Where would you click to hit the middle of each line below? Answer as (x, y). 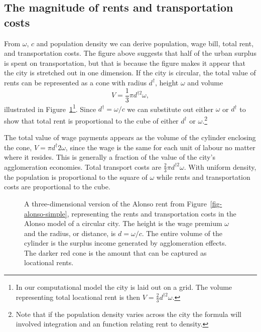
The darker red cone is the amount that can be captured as (115, 252)
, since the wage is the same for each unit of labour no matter (160, 147)
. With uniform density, (220, 167)
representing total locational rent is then (78, 297)
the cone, (18, 147)
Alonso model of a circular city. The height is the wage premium (123, 223)
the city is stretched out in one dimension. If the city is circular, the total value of (130, 73)
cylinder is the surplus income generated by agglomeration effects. (125, 243)
